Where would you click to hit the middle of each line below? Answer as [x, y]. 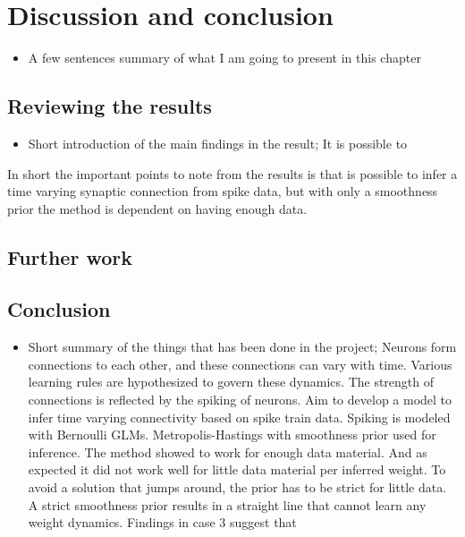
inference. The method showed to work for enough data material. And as [228, 452]
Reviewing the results [110, 106]
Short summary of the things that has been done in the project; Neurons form [242, 347]
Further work [70, 256]
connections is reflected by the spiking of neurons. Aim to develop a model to [240, 400]
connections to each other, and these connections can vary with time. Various [240, 364]
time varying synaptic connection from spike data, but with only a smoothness [223, 191]
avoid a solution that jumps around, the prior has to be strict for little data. [237, 487]
